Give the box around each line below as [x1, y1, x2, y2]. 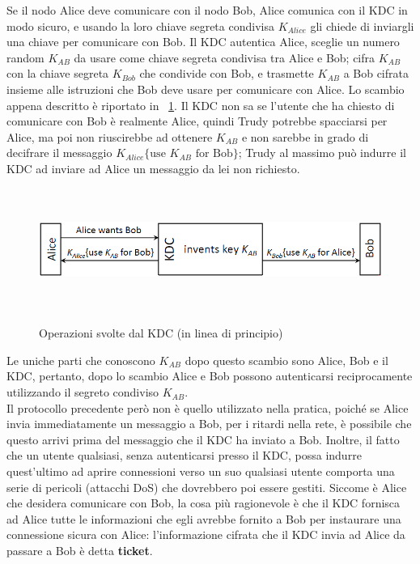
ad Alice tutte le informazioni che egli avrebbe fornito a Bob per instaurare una [6, 510, 401, 527]
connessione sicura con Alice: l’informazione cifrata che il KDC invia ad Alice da [6, 526, 405, 543]
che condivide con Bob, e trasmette [139, 65, 314, 82]
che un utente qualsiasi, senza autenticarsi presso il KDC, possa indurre [6, 447, 362, 464]
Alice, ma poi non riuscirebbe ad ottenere [6, 128, 213, 145]
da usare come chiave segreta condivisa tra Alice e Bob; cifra [74, 49, 375, 66]
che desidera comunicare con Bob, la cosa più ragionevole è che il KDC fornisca [6, 494, 401, 511]
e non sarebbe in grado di [241, 128, 369, 145]
